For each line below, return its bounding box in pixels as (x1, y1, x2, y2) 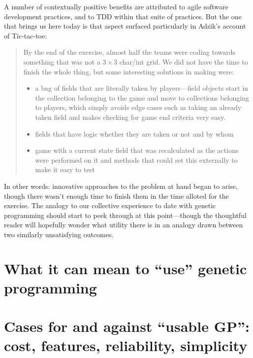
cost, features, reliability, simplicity (4, 335, 248, 356)
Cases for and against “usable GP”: (4, 316, 250, 336)
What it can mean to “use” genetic (4, 258, 247, 278)
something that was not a (23, 56, 100, 67)
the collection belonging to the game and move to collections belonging (35, 92, 250, 103)
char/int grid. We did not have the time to (119, 56, 248, 67)
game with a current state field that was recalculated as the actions (35, 145, 239, 155)
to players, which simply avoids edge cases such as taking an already (35, 102, 242, 112)
